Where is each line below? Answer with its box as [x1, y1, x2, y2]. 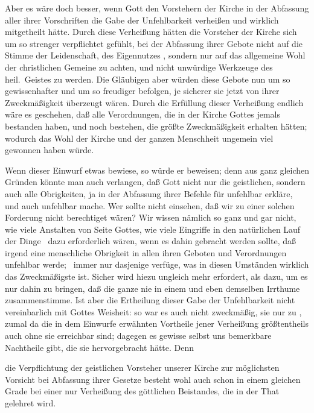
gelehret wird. [5, 397, 56, 409]
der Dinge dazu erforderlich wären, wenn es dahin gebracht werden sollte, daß [5, 235, 296, 247]
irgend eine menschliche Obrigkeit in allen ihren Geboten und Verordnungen [5, 246, 287, 259]
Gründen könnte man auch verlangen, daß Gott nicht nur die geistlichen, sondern [5, 175, 306, 188]
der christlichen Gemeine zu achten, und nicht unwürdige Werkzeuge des [5, 60, 273, 73]
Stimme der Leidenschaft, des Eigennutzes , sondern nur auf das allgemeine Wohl [5, 49, 306, 61]
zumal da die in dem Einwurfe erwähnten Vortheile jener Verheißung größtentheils [5, 317, 309, 330]
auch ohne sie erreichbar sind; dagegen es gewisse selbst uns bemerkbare [5, 329, 272, 342]
